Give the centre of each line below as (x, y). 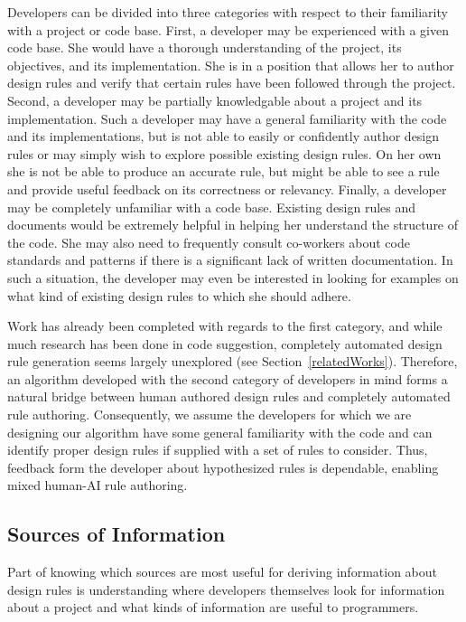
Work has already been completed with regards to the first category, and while (225, 326)
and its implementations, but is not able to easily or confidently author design (224, 136)
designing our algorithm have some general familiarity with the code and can (220, 432)
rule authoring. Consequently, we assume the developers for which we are (210, 415)
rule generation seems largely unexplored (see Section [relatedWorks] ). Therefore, (233, 361)
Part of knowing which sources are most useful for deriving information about (222, 572)
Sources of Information (116, 534)
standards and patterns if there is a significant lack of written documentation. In (230, 260)
